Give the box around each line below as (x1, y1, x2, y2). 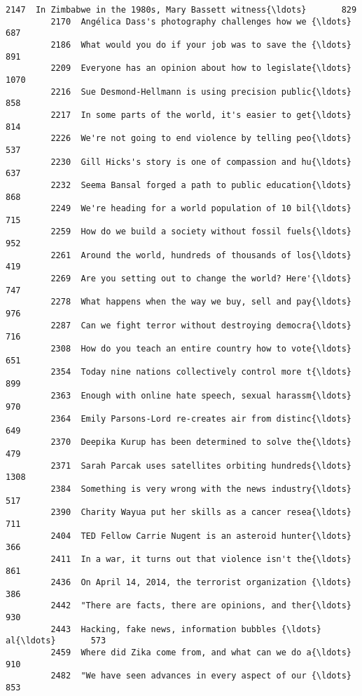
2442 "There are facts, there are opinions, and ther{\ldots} (50, 601, 351, 611)
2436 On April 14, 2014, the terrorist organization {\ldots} (50, 577, 351, 588)
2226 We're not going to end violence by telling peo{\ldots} (50, 133, 351, 144)
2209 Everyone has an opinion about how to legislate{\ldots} (50, 63, 351, 74)
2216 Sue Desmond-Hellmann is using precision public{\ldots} (50, 86, 351, 97)
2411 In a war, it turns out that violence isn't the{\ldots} (50, 554, 351, 564)
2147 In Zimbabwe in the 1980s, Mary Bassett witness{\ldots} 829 (6, 5, 357, 15)
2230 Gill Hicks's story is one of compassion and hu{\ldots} (50, 156, 351, 167)
